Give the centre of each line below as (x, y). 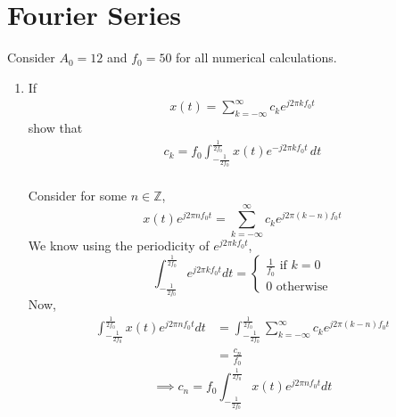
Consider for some (78, 195)
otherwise (302, 286)
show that (55, 128)
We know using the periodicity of (119, 245)
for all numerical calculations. (256, 57)
